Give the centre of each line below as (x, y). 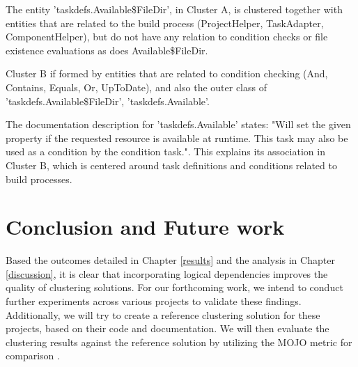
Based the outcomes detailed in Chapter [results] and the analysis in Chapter (170, 260)
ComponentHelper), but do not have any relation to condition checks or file (167, 37)
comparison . (33, 356)
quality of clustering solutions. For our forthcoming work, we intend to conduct (174, 287)
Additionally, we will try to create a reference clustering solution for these (163, 314)
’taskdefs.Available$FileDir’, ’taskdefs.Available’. (108, 101)
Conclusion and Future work (145, 227)
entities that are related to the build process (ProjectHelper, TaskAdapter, (165, 23)
